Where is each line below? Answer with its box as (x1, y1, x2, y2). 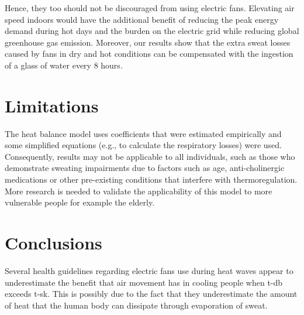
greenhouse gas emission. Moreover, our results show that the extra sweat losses (5, 36, 291, 48)
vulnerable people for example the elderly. (5, 196, 155, 208)
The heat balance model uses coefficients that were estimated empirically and (5, 127, 282, 139)
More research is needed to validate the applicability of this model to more (5, 184, 272, 197)
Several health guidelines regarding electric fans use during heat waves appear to (5, 264, 293, 276)
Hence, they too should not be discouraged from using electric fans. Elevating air (5, 2, 295, 13)
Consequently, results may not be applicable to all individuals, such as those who (5, 150, 295, 162)
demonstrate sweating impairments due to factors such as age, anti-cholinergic (5, 162, 285, 174)
